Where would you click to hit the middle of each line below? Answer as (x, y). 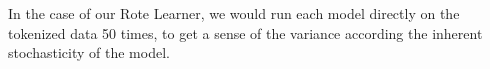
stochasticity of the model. (89, 52)
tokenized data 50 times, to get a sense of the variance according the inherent (245, 32)
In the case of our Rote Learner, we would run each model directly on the (234, 13)
